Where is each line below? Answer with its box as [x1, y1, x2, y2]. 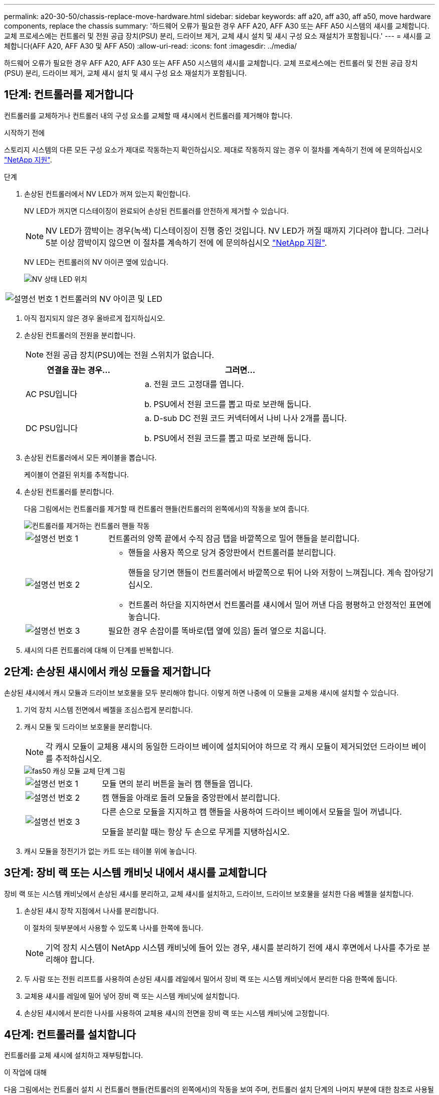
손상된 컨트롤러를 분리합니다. [24, 487, 114, 496]
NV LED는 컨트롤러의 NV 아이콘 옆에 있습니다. [24, 257, 168, 266]
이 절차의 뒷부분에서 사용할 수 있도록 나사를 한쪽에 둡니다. [24, 923, 203, 932]
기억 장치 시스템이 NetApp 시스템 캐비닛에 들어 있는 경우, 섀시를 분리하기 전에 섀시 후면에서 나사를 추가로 [46, 942, 420, 953]
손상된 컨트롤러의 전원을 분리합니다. [24, 330, 135, 339]
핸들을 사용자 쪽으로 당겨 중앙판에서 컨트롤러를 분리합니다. [128, 547, 336, 558]
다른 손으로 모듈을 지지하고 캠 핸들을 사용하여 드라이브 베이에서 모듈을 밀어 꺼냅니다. [102, 806, 402, 817]
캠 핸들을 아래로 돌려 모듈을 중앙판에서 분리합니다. [102, 792, 280, 803]
